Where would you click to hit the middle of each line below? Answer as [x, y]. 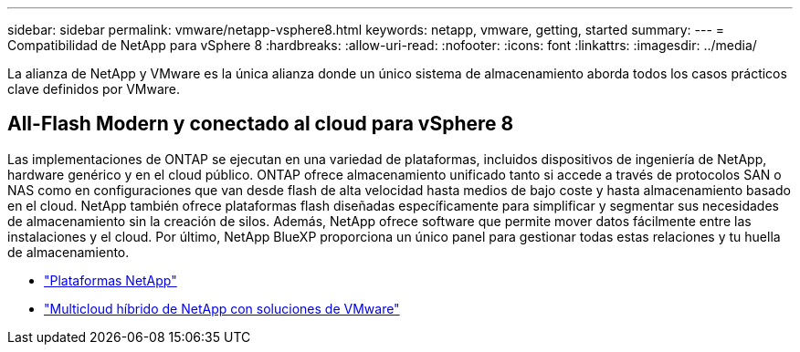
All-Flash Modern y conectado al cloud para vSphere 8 [261, 124]
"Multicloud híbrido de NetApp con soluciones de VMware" [222, 308]
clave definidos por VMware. [94, 89]
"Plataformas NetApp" [111, 280]
